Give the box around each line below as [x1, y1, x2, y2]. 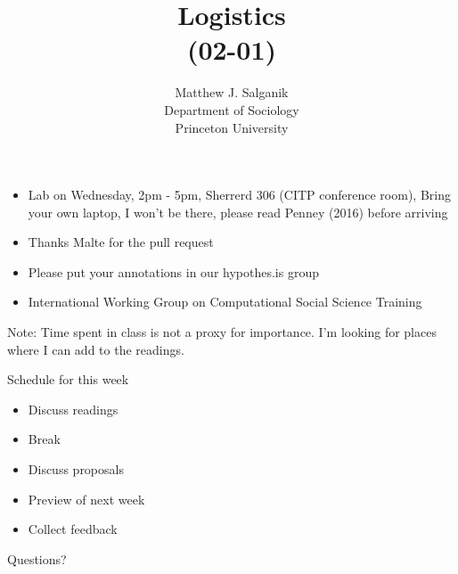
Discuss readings [28, 399, 119, 418]
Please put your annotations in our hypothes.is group [28, 262, 319, 281]
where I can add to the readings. [7, 340, 184, 358]
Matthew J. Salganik [175, 83, 289, 102]
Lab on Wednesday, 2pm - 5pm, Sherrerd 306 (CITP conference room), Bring [28, 185, 451, 204]
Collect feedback [28, 520, 118, 538]
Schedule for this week [7, 370, 129, 389]
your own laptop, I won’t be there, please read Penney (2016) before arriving [28, 202, 448, 221]
